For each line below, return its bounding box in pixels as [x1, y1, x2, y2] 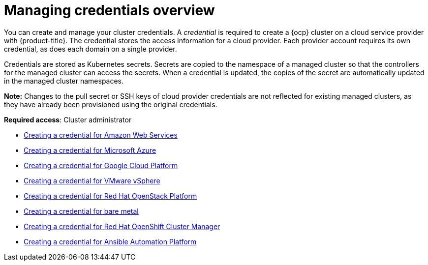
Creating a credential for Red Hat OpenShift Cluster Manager [24, 222, 220, 231]
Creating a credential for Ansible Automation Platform [24, 237, 197, 246]
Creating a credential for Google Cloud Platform [24, 161, 178, 170]
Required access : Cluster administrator [4, 115, 132, 124]
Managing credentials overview [4, 2, 215, 19]
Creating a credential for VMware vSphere [24, 176, 160, 185]
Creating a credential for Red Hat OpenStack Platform [24, 191, 197, 200]
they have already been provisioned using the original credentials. [4, 100, 217, 109]
